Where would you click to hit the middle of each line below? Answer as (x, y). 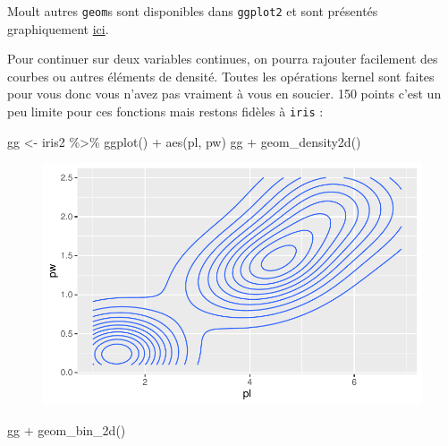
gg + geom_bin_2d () (67, 429)
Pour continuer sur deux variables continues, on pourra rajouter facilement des (223, 59)
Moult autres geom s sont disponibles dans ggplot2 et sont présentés (193, 11)
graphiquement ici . (58, 28)
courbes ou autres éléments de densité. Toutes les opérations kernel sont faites (221, 76)
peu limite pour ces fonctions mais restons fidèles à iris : (165, 111)
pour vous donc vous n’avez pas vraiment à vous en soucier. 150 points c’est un (224, 94)
